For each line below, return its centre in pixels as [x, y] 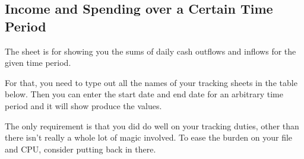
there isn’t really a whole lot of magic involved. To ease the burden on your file [149, 137]
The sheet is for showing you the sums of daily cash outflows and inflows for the [151, 51]
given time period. [38, 63]
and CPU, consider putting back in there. [80, 149]
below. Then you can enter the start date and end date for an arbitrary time [144, 94]
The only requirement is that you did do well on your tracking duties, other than [152, 125]
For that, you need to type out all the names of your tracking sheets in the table [151, 82]
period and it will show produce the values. [83, 105]
